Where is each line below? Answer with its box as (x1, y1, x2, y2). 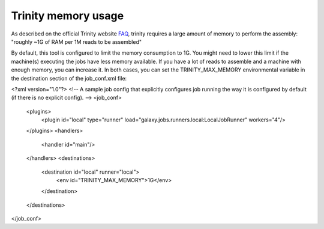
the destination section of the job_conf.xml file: (11, 75, 127, 82)
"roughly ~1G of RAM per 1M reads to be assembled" (11, 38, 142, 45)
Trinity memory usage (11, 9, 124, 22)
